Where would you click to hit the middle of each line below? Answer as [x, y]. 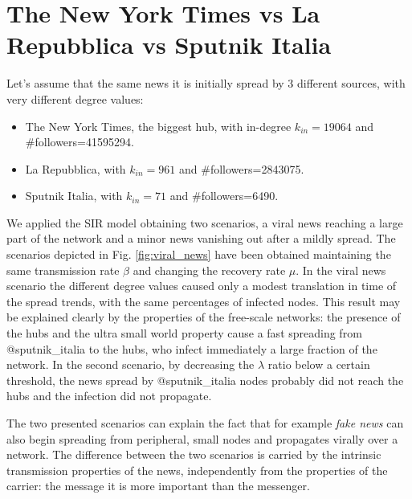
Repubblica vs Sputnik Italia [169, 45]
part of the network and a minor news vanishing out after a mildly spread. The [201, 238]
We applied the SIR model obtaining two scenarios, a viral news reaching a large [205, 222]
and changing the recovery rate [209, 270]
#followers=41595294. [80, 142]
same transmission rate [63, 270]
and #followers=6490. [224, 196]
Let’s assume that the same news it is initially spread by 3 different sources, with [206, 83]
